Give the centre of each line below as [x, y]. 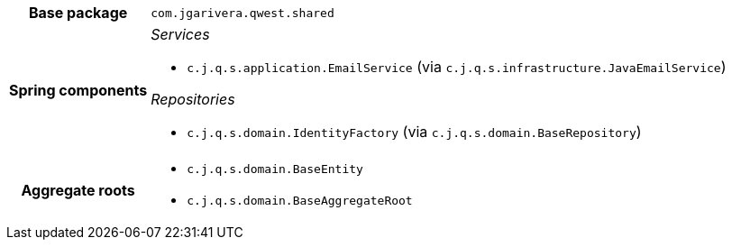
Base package [78, 13]
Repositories [193, 99]
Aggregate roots [78, 190]
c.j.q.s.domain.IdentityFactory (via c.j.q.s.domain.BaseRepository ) [414, 132]
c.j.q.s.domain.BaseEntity [275, 169]
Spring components [78, 90]
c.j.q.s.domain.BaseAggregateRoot [300, 201]
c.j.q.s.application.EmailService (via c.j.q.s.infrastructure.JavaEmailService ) [457, 67]
